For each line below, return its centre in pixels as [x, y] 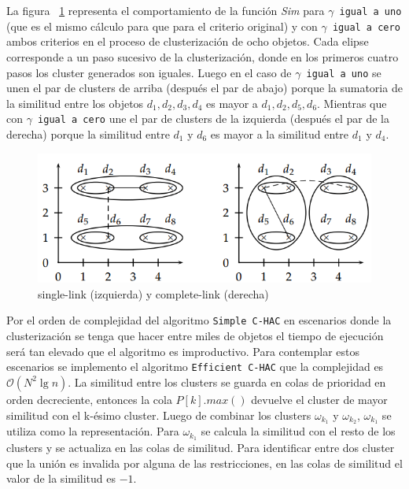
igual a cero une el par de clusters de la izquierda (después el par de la [214, 119]
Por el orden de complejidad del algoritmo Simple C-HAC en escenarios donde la [199, 320]
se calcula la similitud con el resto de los [298, 431]
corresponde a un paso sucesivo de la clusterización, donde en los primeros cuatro [203, 56]
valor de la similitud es [61, 478]
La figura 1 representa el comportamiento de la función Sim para [166, 10]
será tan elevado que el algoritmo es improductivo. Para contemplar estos [183, 351]
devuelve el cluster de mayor [319, 399]
